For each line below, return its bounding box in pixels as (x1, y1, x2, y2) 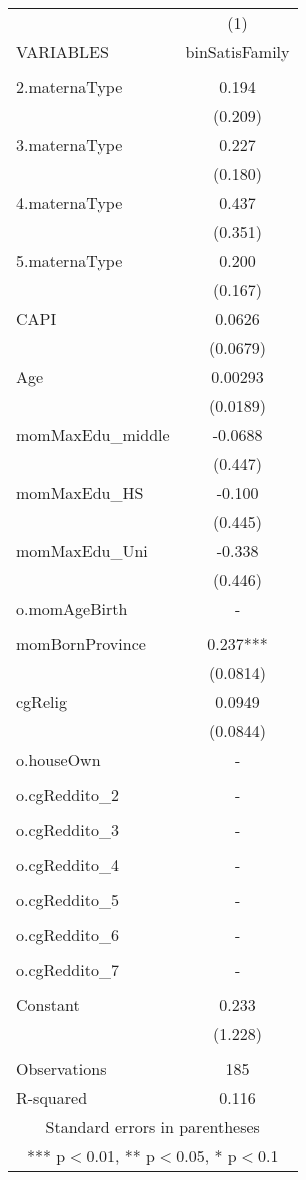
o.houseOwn (16, 748, 101, 771)
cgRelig (16, 690, 67, 713)
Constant (16, 993, 80, 1016)
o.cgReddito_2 (16, 783, 119, 806)
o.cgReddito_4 (16, 853, 119, 876)
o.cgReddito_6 (16, 923, 119, 946)
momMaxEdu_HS (16, 481, 144, 504)
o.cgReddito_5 (16, 888, 119, 911)
